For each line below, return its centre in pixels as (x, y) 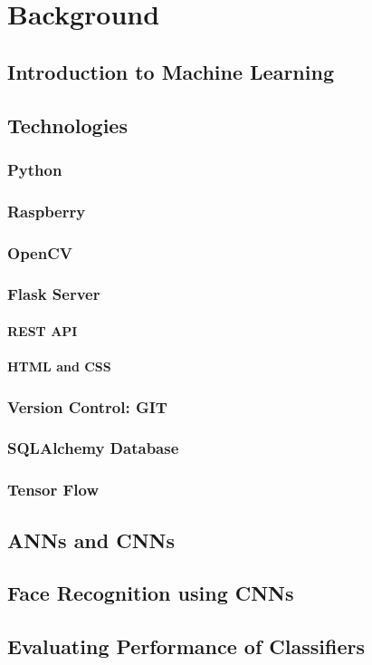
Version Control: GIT (87, 406)
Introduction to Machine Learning (171, 71)
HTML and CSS (59, 366)
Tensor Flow (53, 490)
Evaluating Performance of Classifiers (186, 646)
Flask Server (54, 294)
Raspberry (47, 211)
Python (35, 169)
